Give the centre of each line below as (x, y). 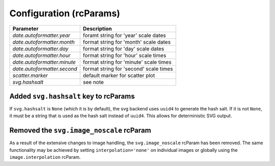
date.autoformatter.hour (42, 55)
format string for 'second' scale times (128, 69)
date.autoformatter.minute (44, 62)
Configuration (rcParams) (65, 13)
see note (93, 82)
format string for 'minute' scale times (127, 62)
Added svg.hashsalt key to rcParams (72, 96)
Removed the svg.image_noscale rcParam (80, 131)
